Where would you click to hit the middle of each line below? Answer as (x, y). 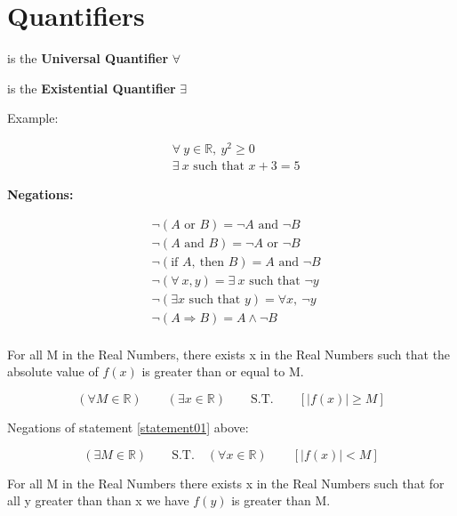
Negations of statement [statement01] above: (128, 427)
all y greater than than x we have (98, 500)
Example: (33, 118)
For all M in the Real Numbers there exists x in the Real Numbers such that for (226, 483)
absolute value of (53, 371)
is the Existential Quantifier (92, 88)
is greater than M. (281, 500)
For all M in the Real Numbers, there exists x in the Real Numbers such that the (229, 354)
